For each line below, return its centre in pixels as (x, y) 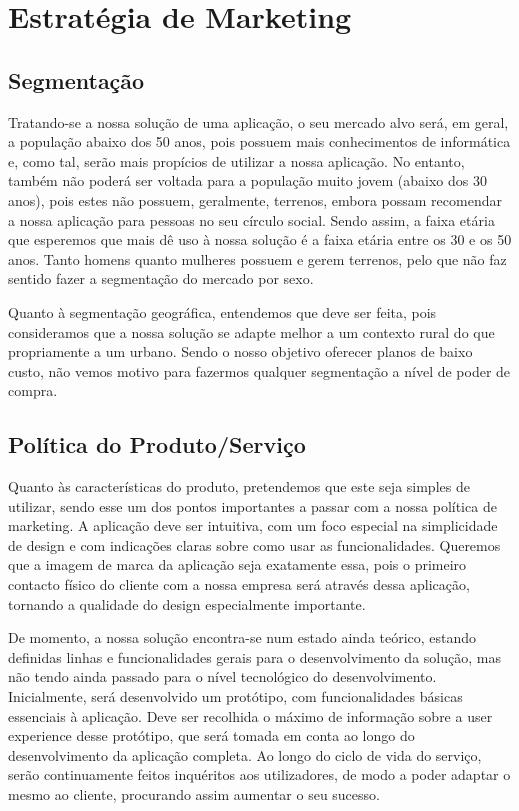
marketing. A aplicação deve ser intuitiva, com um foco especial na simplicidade (253, 525)
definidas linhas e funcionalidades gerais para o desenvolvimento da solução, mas (254, 656)
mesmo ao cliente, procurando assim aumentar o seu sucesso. (194, 794)
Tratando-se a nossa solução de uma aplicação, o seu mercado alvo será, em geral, (258, 121)
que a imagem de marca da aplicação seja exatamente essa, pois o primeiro (237, 564)
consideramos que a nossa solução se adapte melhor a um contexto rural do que (251, 331)
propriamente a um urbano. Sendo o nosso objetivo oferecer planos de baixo (240, 351)
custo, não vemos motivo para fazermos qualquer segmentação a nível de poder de (259, 370)
